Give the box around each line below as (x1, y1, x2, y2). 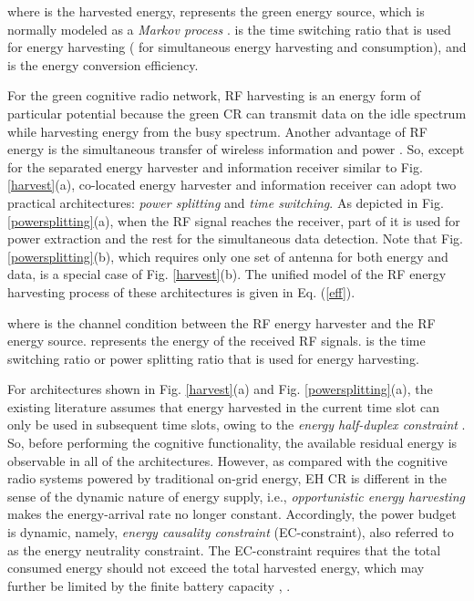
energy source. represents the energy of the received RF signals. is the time (7, 331, 426, 350)
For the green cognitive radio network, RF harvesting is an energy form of (7, 86, 421, 105)
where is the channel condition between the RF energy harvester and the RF (7, 313, 436, 332)
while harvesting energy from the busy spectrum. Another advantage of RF (7, 121, 428, 140)
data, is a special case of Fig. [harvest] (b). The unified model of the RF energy (7, 264, 447, 284)
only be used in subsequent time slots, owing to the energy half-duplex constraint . (7, 415, 466, 434)
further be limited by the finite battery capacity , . (7, 575, 291, 595)
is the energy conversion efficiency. (7, 55, 199, 74)
